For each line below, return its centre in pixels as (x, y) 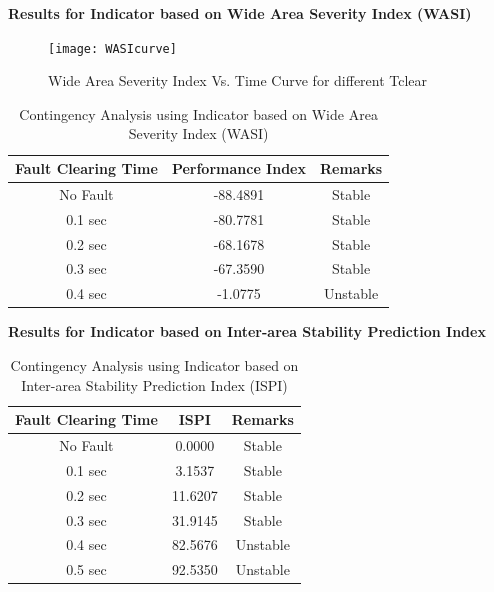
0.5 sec (86, 569)
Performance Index (238, 168)
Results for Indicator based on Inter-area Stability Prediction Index (247, 331)
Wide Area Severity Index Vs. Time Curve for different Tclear (238, 80)
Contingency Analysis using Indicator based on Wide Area (198, 113)
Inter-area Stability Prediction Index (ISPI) (154, 384)
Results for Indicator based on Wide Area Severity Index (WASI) (240, 13)
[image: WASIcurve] (112, 48)
